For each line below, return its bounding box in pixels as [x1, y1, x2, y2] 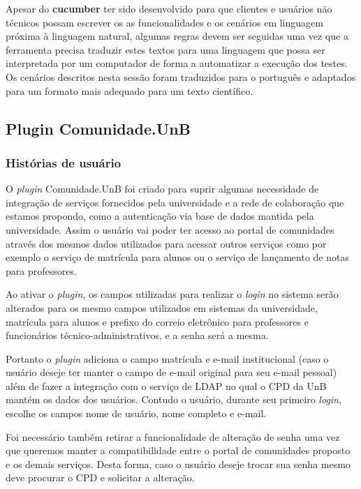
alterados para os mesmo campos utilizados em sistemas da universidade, [6, 300, 318, 315]
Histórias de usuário [6, 153, 121, 171]
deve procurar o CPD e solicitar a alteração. [6, 470, 195, 485]
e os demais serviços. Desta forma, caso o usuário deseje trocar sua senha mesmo [6, 456, 351, 471]
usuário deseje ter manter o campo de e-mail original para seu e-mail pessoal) [6, 365, 337, 379]
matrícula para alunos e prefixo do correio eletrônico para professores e [6, 314, 309, 329]
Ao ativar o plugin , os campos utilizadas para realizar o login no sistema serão [6, 287, 339, 301]
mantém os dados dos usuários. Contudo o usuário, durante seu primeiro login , [6, 392, 341, 407]
